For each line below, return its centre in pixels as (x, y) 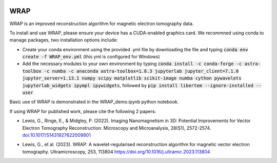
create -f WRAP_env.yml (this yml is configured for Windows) (91, 57)
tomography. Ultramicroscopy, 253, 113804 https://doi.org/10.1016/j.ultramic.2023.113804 (116, 152)
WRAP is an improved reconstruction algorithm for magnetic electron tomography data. (102, 24)
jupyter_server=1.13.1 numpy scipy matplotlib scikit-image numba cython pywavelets (132, 78)
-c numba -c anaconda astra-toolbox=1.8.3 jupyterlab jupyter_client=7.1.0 (141, 71)
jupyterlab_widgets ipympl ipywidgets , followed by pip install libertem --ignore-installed (138, 85)
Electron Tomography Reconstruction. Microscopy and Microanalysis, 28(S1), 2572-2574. (117, 128)
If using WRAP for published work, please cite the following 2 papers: (83, 111)
